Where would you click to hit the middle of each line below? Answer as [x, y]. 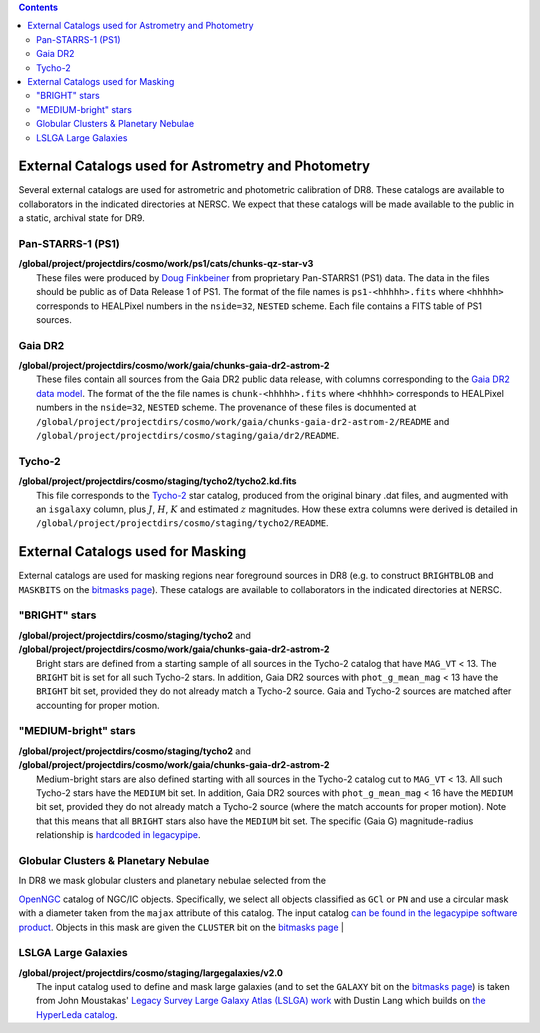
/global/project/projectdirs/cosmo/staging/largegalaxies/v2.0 [151, 972]
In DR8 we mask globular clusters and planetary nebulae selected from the [172, 881]
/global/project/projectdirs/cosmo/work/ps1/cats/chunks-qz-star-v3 [166, 264]
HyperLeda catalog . [77, 1014]
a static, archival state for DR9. [81, 218]
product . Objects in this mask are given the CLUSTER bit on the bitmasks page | [181, 927]
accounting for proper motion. [98, 705]
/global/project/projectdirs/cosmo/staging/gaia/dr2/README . [188, 435]
